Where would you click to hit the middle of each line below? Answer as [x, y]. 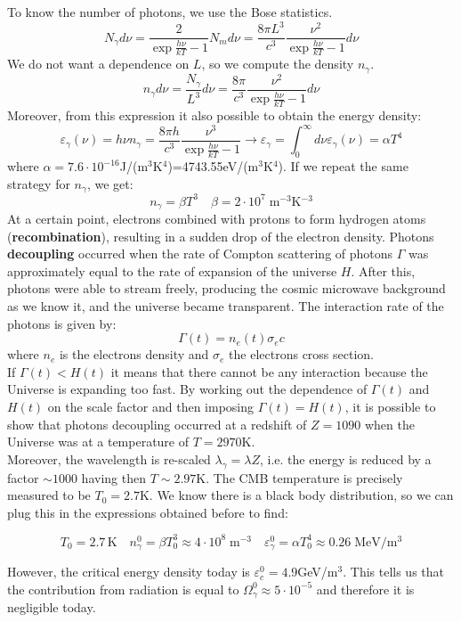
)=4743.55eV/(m [213, 166]
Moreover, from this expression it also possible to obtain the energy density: [214, 115]
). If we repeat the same [343, 166]
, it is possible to [390, 406]
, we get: [110, 183]
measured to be [49, 495]
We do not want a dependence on [98, 64]
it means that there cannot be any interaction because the [269, 371]
